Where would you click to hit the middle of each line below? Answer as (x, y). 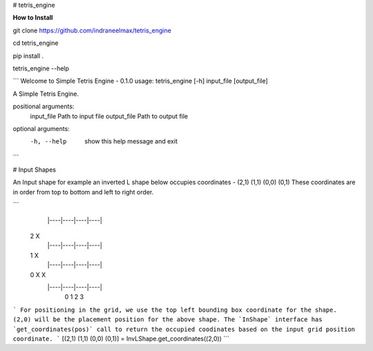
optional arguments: (41, 128)
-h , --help (48, 142)
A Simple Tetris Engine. (46, 94)
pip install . (28, 56)
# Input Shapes (35, 170)
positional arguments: (44, 106)
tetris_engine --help (41, 68)
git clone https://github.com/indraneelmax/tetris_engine (92, 30)
